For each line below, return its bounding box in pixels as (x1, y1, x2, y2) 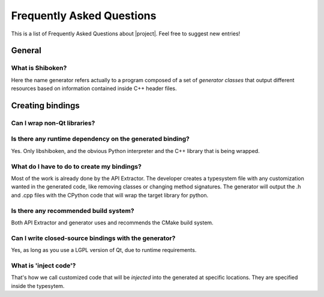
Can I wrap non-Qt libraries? (11, 119, 95, 127)
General (11, 46, 42, 56)
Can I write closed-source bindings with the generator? (11, 234, 176, 242)
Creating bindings (11, 100, 80, 110)
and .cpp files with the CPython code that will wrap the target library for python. (11, 191, 209, 199)
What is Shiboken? (11, 64, 67, 72)
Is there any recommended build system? (11, 206, 134, 215)
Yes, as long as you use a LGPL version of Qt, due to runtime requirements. (11, 247, 197, 254)
